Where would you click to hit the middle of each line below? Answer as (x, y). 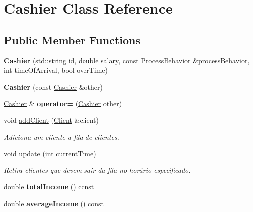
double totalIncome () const (49, 186)
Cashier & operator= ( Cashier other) (63, 103)
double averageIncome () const (54, 203)
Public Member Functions (72, 39)
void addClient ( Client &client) (51, 120)
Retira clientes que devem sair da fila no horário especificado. (97, 170)
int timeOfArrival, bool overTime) (56, 70)
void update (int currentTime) (50, 153)
